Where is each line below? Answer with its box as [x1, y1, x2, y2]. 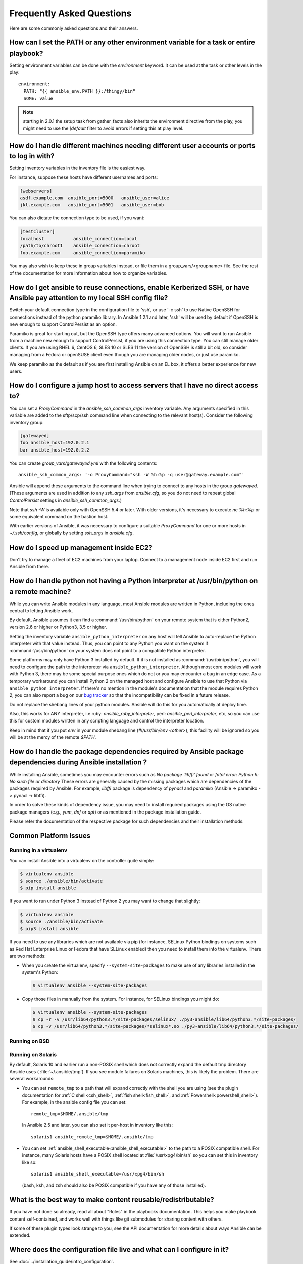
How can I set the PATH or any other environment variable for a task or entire [9, 38, 255, 47]
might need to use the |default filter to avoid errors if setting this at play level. [23, 125, 184, 131]
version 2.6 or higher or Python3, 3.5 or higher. [9, 624, 107, 630]
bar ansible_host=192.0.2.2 [20, 447, 89, 453]
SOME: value [23, 95, 53, 101]
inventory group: [9, 419, 44, 425]
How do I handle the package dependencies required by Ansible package [9, 747, 244, 756]
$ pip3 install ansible [20, 926, 79, 931]
